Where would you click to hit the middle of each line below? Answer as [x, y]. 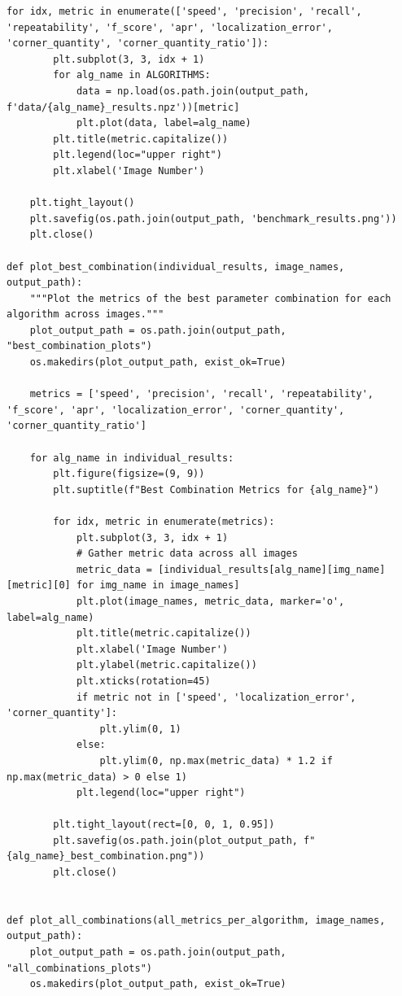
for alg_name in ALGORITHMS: [132, 75]
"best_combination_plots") [79, 346]
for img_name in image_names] [158, 585]
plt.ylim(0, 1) [140, 729]
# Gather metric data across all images [187, 554]
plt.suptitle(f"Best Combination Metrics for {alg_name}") [216, 489]
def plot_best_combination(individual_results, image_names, [176, 266]
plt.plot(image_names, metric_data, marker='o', [210, 601]
